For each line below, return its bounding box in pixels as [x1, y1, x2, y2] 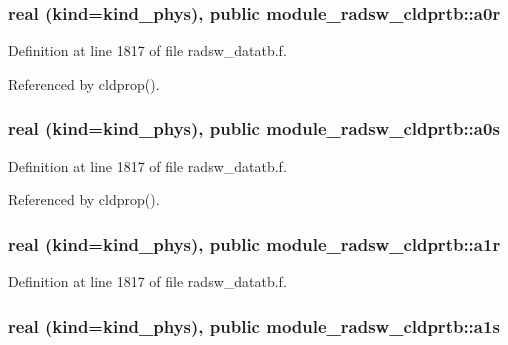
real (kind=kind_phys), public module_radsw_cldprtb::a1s [8, 313, 500, 338]
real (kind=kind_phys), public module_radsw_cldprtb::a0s [8, 116, 500, 141]
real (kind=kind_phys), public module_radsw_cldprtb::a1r [8, 231, 501, 256]
